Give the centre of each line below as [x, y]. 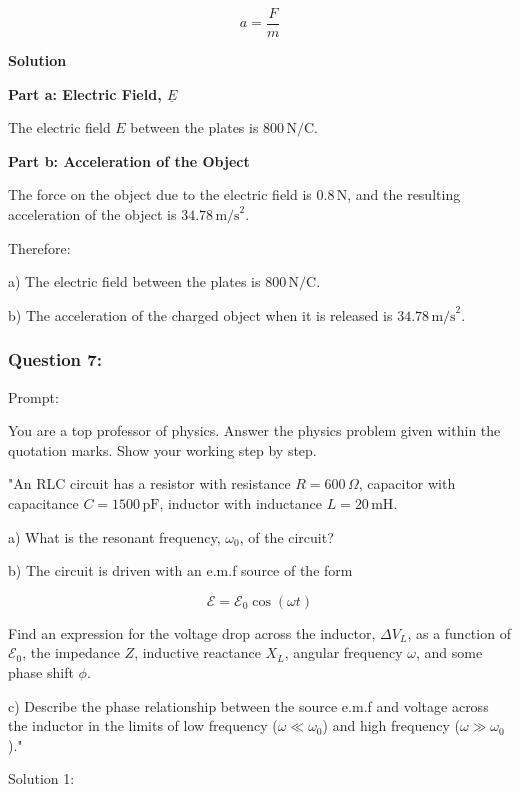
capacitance [43, 503]
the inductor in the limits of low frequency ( [143, 725]
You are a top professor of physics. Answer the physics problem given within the [254, 430]
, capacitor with [407, 483]
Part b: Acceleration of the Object [129, 160]
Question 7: [55, 359]
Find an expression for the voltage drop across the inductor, [192, 632]
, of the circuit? [286, 536]
